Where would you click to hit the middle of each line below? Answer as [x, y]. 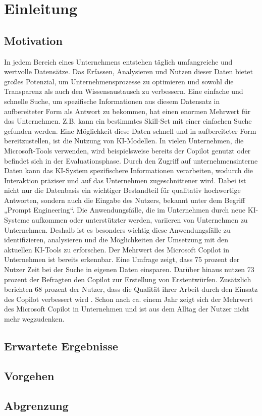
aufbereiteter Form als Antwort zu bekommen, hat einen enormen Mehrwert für [127, 111]
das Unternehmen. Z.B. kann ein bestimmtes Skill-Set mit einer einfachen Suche [128, 121]
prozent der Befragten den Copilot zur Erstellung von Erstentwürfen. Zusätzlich [128, 279]
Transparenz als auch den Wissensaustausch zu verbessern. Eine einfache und [124, 91]
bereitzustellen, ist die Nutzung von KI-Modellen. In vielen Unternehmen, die [124, 141]
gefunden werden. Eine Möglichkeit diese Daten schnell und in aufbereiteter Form [130, 131]
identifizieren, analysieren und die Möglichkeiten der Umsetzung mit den [116, 240]
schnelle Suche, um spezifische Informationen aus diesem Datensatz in [112, 101]
